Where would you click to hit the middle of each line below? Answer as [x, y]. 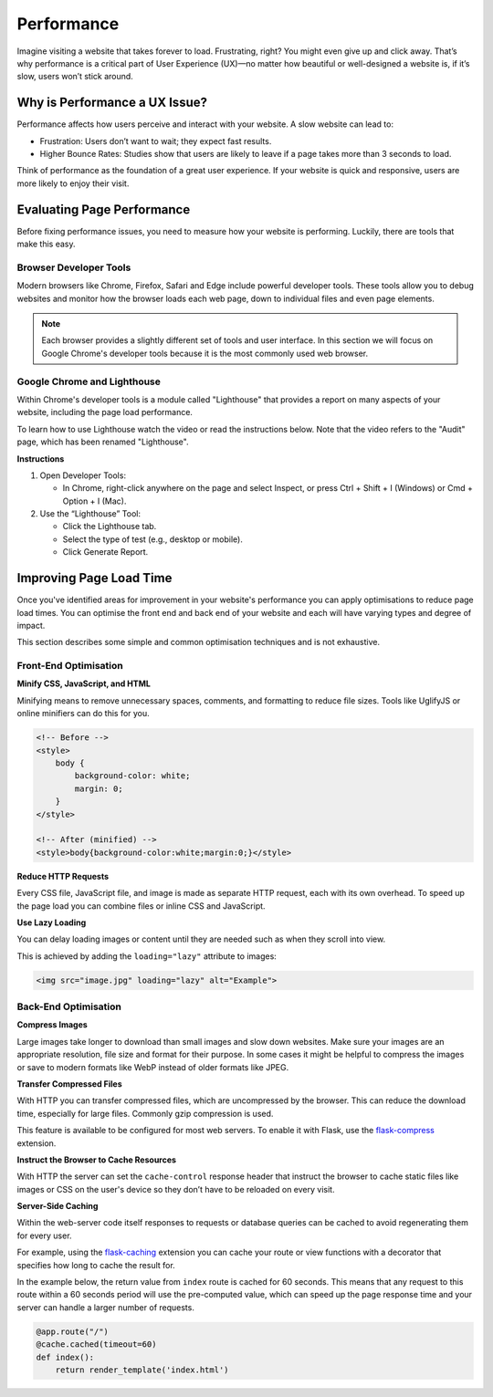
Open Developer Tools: [83, 475]
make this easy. [47, 244]
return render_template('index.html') [142, 1370]
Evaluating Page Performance [104, 209]
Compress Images [52, 1025]
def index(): [65, 1357]
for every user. [44, 1235]
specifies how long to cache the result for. [96, 1265]
